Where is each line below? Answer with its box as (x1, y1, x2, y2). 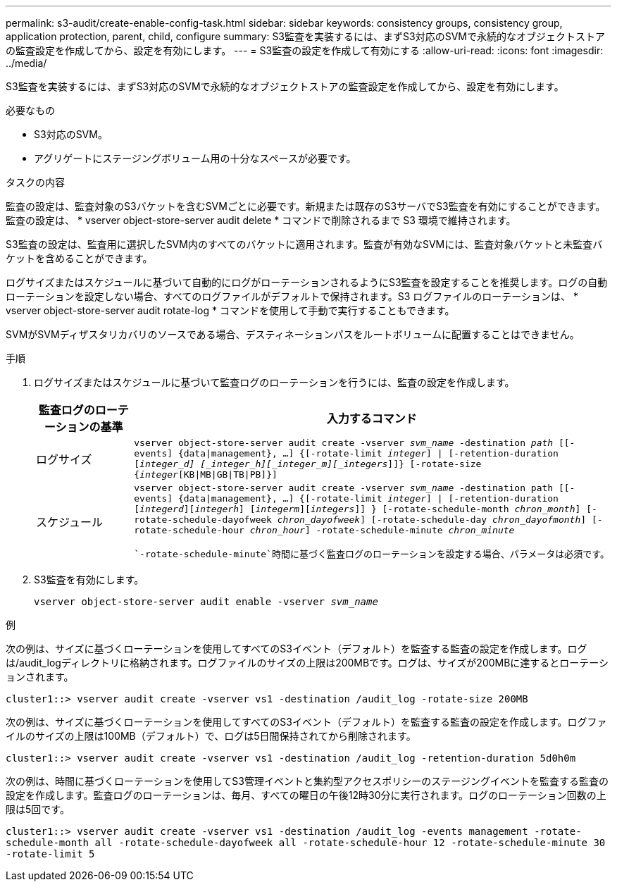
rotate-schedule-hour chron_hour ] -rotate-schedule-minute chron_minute (134, 525, 515, 535)
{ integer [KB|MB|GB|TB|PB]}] (134, 469, 278, 480)
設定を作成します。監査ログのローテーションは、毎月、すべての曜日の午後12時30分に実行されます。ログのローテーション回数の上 (6, 789, 606, 801)
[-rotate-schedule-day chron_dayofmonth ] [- (370, 514, 603, 525)
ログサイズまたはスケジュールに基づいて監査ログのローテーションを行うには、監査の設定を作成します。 (34, 376, 515, 388)
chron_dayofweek (277, 514, 361, 525)
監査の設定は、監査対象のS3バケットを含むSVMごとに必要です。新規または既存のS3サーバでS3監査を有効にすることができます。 (6, 200, 606, 212)
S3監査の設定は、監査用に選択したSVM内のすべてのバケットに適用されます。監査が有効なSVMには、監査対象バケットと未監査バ (6, 238, 603, 250)
